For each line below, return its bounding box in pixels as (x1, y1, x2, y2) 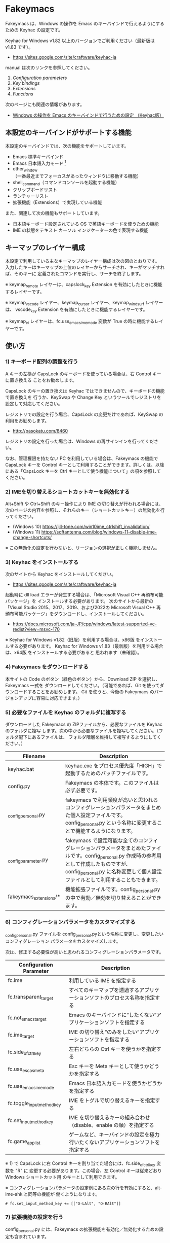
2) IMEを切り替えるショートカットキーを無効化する (5, 488, 130, 495)
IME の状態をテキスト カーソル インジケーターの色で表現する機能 (12, 227, 149, 233)
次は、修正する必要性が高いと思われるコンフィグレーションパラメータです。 (5, 949, 164, 955)
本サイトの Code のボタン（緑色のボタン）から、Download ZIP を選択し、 (5, 676, 160, 682)
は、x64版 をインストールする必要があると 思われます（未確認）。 (5, 650, 142, 656)
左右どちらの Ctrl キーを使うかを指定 (69, 1045, 156, 1052)
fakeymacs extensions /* (8, 893, 61, 901)
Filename (22, 753, 46, 760)
